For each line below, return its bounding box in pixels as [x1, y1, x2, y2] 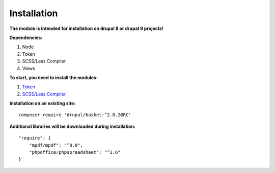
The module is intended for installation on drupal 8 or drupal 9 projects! [9, 25, 164, 31]
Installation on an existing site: [9, 100, 76, 107]
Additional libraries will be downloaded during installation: [9, 123, 136, 129]
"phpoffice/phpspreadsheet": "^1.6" [29, 150, 121, 155]
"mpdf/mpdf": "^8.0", [29, 142, 84, 148]
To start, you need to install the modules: [9, 74, 98, 81]
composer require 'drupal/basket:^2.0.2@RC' [18, 112, 132, 118]
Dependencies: [9, 34, 43, 41]
